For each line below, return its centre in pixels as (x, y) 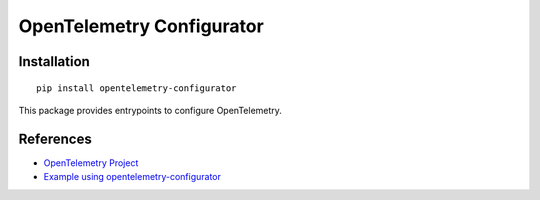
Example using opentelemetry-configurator (132, 177)
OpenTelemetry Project (91, 162)
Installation (54, 61)
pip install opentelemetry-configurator (136, 88)
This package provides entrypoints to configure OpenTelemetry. (150, 110)
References (55, 138)
